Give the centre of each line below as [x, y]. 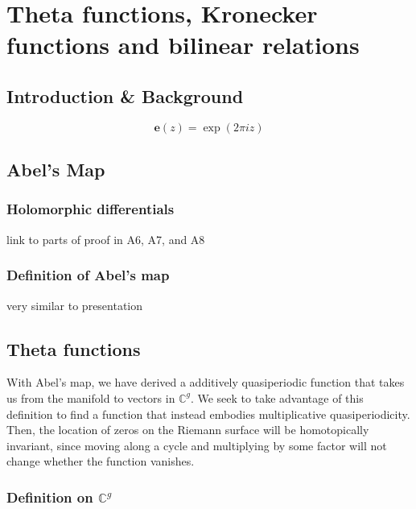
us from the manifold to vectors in [91, 397]
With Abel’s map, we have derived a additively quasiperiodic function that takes [206, 382]
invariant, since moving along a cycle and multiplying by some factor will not [197, 445]
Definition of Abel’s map [88, 275]
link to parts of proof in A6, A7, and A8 [106, 239]
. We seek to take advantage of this [277, 397]
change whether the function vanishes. [101, 461]
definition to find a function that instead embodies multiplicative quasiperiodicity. [208, 414]
